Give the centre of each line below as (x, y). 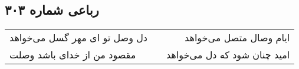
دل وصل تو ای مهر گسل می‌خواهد (78, 38)
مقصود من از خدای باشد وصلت (73, 55)
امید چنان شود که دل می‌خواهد (228, 55)
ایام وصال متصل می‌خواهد (237, 38)
